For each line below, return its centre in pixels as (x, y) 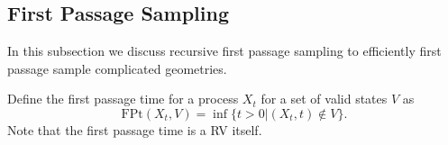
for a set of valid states (324, 99)
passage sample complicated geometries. (117, 68)
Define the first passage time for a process (123, 99)
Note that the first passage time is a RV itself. (135, 129)
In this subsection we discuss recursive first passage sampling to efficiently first (224, 51)
